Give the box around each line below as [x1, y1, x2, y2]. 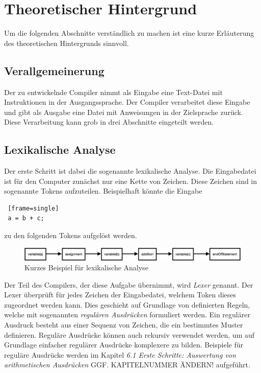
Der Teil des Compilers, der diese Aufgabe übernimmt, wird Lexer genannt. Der [4, 279, 253, 290]
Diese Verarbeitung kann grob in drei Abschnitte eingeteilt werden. [4, 116, 214, 127]
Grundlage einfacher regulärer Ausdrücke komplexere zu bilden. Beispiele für [4, 339, 243, 350]
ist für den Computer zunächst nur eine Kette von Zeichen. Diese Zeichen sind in [4, 175, 257, 186]
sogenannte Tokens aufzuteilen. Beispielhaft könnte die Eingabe [4, 185, 202, 196]
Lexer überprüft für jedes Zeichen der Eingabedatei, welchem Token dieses [4, 289, 237, 300]
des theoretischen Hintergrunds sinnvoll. [4, 37, 129, 48]
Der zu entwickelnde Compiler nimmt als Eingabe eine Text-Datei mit [4, 86, 223, 97]
